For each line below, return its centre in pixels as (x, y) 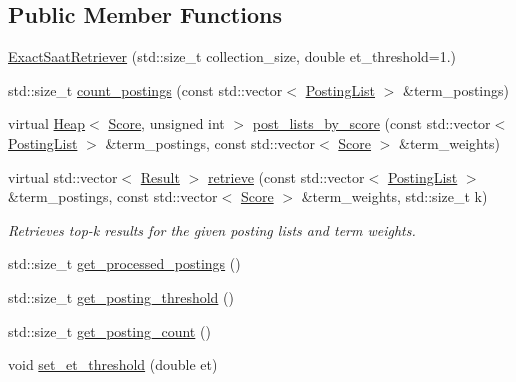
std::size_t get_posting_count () (109, 330)
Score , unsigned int (166, 123)
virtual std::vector (63, 176)
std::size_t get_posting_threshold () (121, 296)
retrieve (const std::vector (286, 176)
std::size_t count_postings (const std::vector (145, 89)
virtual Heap (47, 123)
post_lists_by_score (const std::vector (371, 123)
